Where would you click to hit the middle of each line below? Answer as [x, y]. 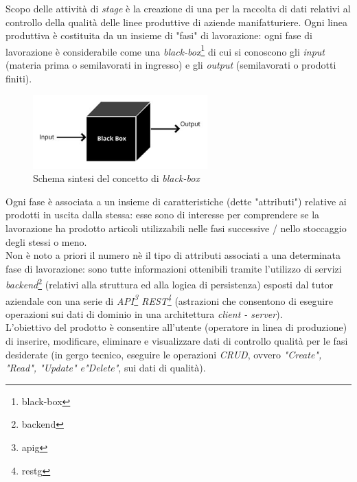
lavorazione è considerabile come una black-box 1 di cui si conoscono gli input [165, 50]
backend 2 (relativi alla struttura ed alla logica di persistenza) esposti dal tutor [170, 283]
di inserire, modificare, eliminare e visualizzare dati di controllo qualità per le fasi [177, 341]
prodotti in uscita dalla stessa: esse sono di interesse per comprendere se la [163, 215]
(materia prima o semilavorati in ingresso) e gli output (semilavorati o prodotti [171, 65]
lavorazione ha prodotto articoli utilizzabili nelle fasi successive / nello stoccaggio [176, 228]
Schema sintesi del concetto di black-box [116, 178]
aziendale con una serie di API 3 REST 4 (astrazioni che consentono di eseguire [169, 299]
